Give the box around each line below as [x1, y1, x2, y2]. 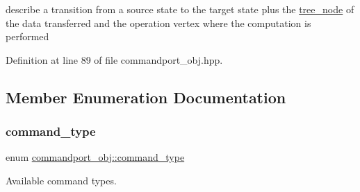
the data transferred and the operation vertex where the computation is [6, 15, 311, 30]
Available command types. [6, 173, 117, 187]
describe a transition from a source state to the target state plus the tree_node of [6, 2, 354, 16]
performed [6, 29, 49, 44]
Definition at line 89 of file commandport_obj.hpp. [6, 52, 223, 67]
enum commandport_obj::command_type [6, 150, 185, 164]
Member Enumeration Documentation [6, 86, 286, 107]
